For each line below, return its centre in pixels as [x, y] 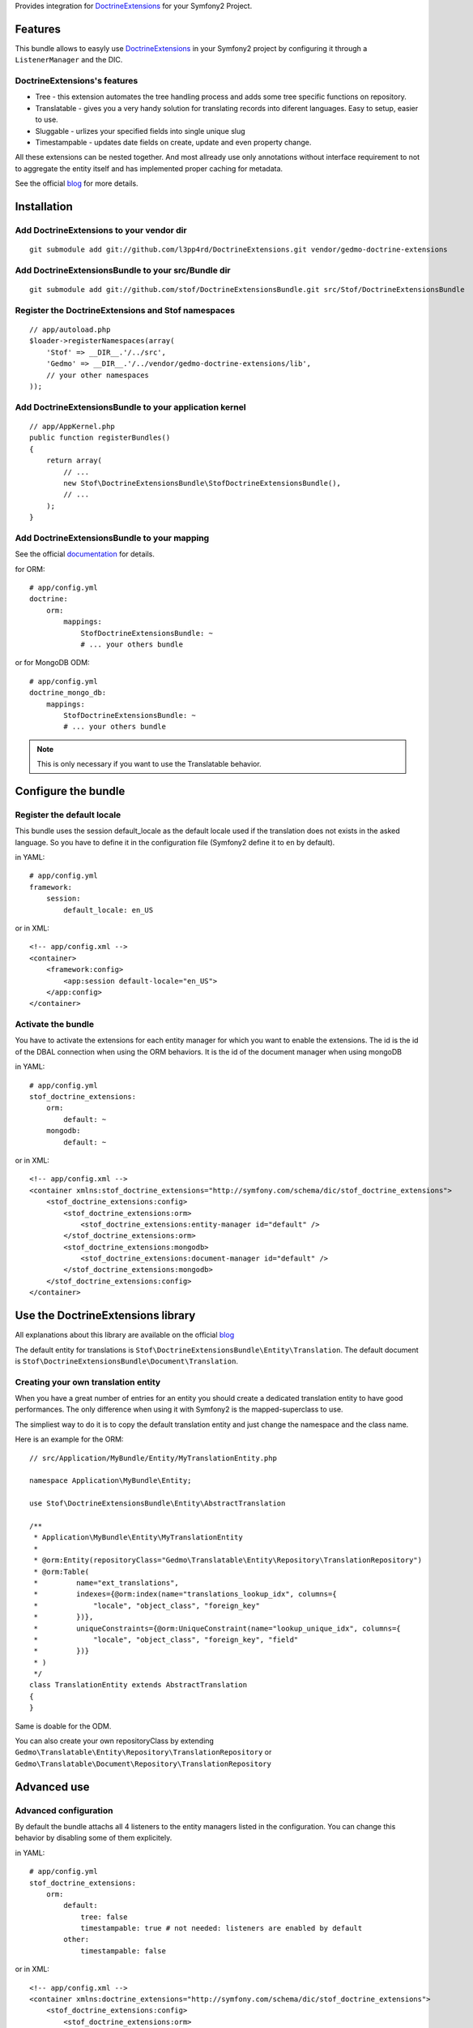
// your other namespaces [98, 375]
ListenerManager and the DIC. [69, 60]
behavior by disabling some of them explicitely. [94, 1838]
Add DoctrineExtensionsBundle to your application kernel [130, 407]
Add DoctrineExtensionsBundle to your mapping [112, 538]
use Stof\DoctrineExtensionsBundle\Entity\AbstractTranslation [158, 1504]
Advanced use [52, 1787]
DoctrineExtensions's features [77, 81]
